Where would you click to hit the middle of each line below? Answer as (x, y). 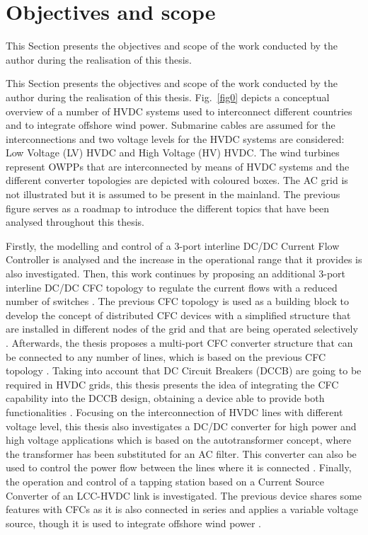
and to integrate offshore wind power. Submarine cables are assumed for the (171, 125)
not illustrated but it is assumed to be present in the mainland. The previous (173, 194)
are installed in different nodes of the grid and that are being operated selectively (182, 329)
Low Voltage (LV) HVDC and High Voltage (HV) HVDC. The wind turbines (173, 153)
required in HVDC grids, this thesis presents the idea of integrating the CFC (172, 384)
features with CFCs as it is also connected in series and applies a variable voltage (182, 509)
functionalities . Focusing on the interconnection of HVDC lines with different (174, 412)
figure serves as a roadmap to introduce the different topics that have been (168, 208)
